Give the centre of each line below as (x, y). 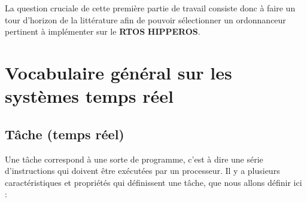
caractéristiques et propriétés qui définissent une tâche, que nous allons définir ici (153, 182)
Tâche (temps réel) (65, 134)
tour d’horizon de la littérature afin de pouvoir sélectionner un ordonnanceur (145, 19)
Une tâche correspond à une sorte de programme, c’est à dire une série (134, 159)
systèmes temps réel (89, 96)
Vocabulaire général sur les (118, 72)
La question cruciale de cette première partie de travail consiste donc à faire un (150, 8)
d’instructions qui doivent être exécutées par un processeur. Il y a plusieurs (142, 171)
